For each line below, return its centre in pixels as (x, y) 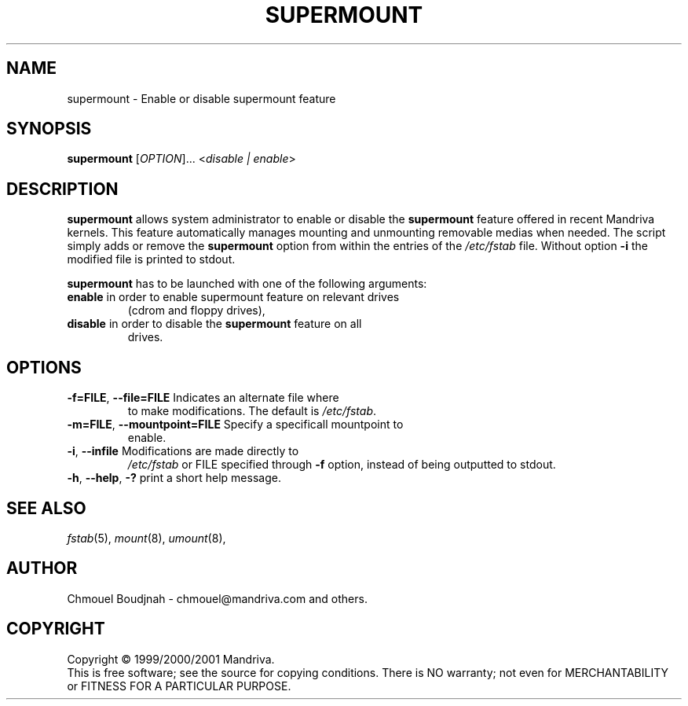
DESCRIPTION (62, 189)
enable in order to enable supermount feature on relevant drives (233, 297)
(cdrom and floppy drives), (196, 311)
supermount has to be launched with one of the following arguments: (247, 284)
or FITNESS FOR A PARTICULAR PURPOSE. (179, 686)
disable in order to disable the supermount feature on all (214, 324)
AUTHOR (42, 568)
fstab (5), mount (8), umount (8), (146, 538)
